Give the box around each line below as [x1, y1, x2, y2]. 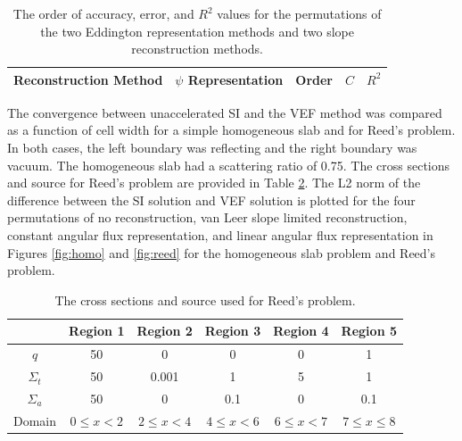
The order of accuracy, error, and [12, 4, 194, 22]
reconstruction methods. [131, 39, 263, 58]
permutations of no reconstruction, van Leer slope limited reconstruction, [7, 208, 408, 227]
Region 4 [273, 321, 329, 340]
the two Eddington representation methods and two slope [40, 21, 355, 40]
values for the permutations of [217, 4, 382, 22]
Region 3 [204, 321, 261, 340]
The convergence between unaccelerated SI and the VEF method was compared [7, 103, 442, 121]
